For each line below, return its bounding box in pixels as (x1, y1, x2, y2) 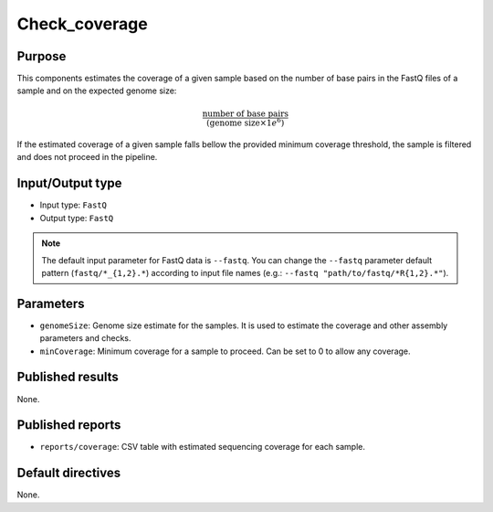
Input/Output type (16, 176, 122, 191)
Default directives (16, 465, 121, 481)
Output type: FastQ (39, 212, 114, 223)
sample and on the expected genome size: (16, 85, 177, 96)
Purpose (16, 48, 67, 64)
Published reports (16, 417, 121, 433)
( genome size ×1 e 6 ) (206, 115, 285, 128)
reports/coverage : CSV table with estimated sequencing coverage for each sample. (39, 442, 365, 453)
